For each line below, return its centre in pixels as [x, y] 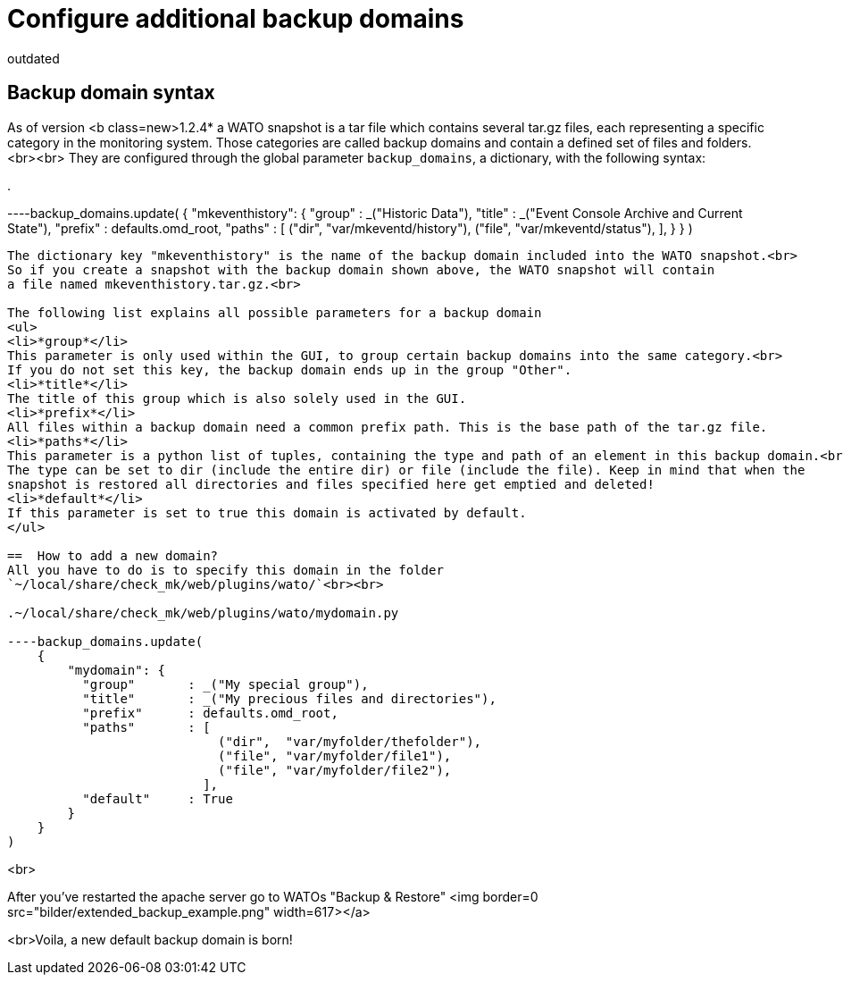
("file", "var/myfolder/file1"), [335, 755]
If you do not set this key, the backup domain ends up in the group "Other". [290, 369]
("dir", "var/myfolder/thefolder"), [350, 741]
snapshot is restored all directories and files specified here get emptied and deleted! [331, 484]
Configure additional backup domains [236, 19]
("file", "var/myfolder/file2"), [335, 770]
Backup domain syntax [111, 93]
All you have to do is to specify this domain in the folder [225, 570]
